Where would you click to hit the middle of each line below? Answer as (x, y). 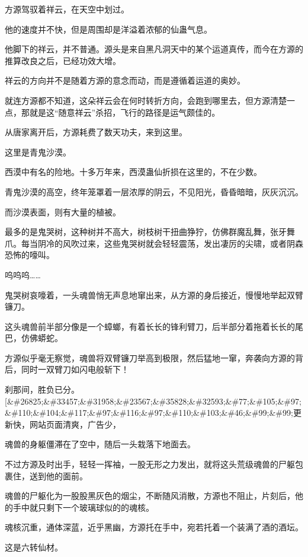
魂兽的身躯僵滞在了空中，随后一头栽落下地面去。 (100, 444)
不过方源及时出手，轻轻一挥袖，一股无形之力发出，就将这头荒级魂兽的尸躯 (150, 464)
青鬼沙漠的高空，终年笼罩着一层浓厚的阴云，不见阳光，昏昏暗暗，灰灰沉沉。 (154, 191)
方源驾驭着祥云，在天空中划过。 (67, 9)
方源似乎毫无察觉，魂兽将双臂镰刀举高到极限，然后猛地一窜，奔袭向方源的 (150, 357)
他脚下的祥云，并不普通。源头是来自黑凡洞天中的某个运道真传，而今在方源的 (154, 49)
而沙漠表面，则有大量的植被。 (63, 211)
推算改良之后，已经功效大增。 (63, 60)
